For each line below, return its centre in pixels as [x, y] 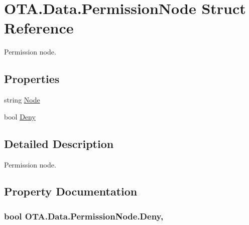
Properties [32, 79]
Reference [39, 28]
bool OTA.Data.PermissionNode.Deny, [84, 216]
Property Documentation [71, 191]
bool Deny [20, 116]
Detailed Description [59, 143]
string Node [22, 100]
